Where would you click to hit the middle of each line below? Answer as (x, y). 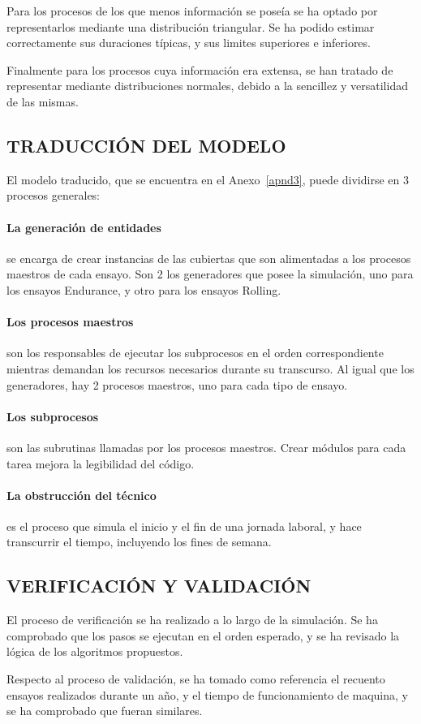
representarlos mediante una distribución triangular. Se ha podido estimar (191, 26)
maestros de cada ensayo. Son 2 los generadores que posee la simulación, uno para (210, 274)
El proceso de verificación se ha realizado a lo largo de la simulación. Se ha (192, 620)
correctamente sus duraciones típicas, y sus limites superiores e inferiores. (189, 43)
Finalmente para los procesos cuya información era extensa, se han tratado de (200, 69)
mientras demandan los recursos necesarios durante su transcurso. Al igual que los (210, 368)
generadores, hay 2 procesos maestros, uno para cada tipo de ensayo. (177, 384)
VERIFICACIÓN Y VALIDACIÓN (159, 586)
